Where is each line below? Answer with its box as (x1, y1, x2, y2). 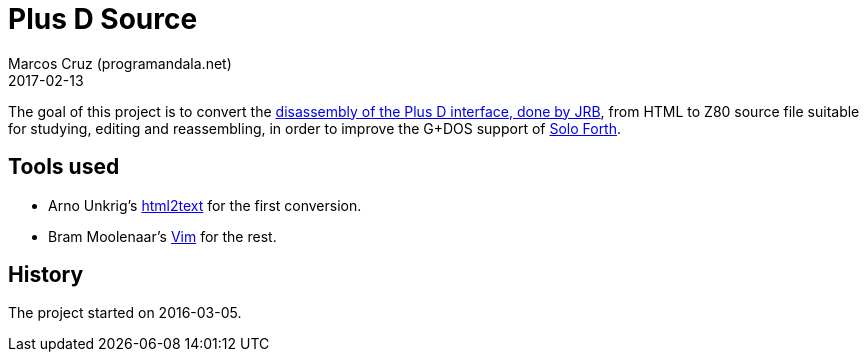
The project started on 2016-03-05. (8, 304, 242, 322)
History (8, 262, 84, 288)
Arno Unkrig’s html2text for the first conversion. (48, 196, 362, 214)
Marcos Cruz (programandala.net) (8, 54, 232, 72)
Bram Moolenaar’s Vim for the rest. (48, 227, 277, 245)
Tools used (8, 154, 120, 180)
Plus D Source (8, 2, 198, 36)
